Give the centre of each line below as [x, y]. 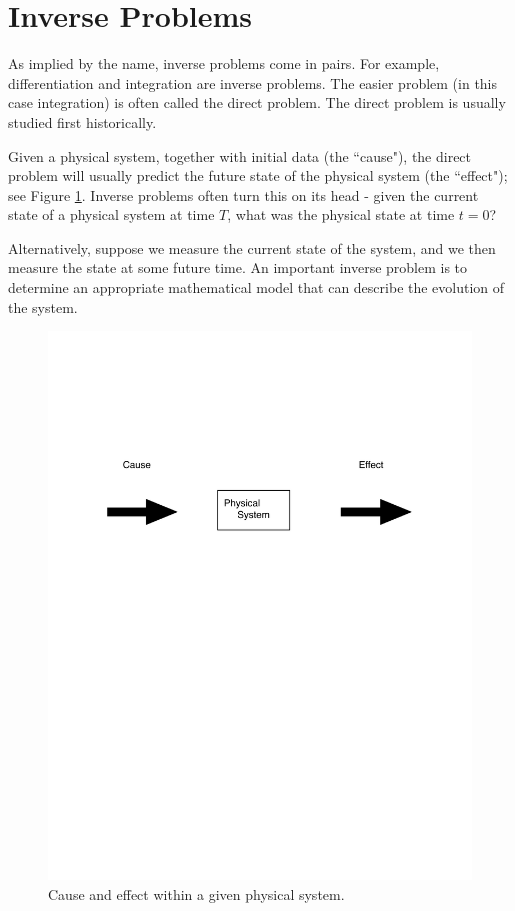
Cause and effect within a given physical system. [196, 893]
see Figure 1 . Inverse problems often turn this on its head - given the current [243, 194]
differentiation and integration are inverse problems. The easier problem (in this [253, 82]
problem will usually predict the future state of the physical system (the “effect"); [258, 175]
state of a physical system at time [111, 214]
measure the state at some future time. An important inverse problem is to [238, 267]
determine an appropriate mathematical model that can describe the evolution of [256, 287]
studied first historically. [82, 121]
